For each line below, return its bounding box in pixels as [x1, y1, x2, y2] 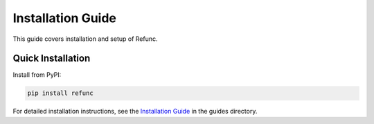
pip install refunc [27, 89, 93, 97]
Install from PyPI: [12, 71, 62, 79]
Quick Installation [12, 53, 91, 64]
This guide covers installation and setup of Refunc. [12, 35, 159, 43]
